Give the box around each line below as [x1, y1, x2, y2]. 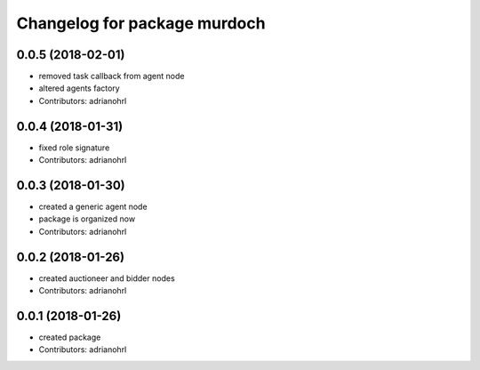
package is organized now [38, 213, 136, 224]
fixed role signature [38, 142, 110, 153]
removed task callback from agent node [38, 71, 185, 82]
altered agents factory [38, 83, 120, 93]
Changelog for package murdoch [16, 13, 266, 33]
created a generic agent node [38, 201, 148, 213]
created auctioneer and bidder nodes [38, 272, 175, 284]
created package [38, 332, 101, 342]
